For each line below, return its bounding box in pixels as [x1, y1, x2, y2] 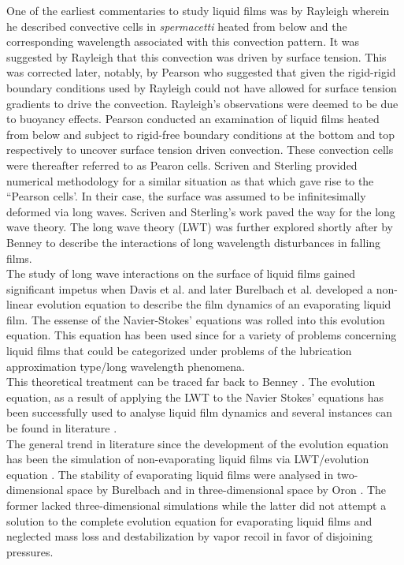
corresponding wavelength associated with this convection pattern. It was [6, 33, 360, 50]
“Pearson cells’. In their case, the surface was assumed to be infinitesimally [6, 188, 366, 204]
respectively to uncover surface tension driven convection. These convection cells [6, 141, 394, 158]
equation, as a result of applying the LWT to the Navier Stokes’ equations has [6, 388, 384, 405]
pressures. [6, 543, 54, 559]
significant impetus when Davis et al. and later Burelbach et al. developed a [6, 280, 373, 297]
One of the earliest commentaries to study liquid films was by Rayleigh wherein [6, 2, 390, 18]
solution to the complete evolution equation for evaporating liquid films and [6, 512, 372, 529]
